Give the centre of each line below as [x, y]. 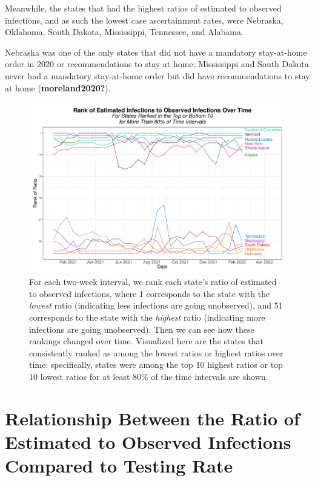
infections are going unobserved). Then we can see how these [142, 329]
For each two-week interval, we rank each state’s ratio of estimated [153, 282]
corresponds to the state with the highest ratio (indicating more [147, 317]
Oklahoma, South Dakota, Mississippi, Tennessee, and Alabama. [124, 32]
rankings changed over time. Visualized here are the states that [146, 341]
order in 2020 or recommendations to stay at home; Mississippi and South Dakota [157, 64]
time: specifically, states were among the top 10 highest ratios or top [156, 365]
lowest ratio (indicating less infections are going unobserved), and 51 [156, 305]
